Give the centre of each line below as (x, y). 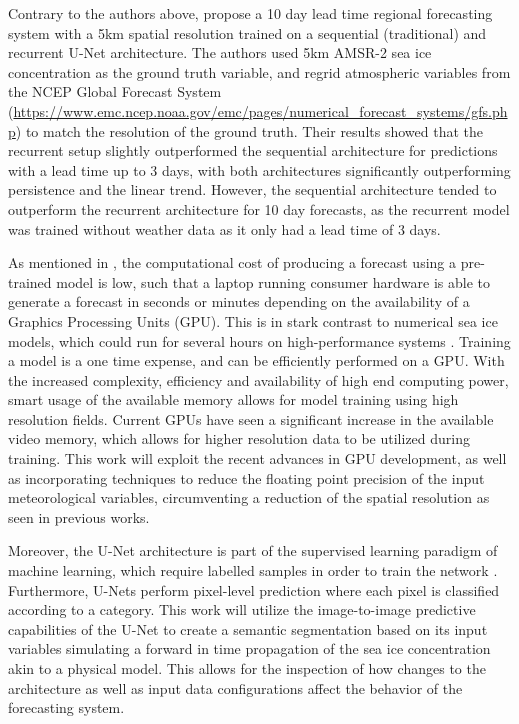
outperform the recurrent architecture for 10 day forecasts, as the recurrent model (259, 208)
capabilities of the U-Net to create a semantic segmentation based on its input (248, 628)
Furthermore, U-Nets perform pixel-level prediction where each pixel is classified (254, 589)
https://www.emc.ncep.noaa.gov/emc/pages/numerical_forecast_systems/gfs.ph (260, 110)
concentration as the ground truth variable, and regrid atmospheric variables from (259, 71)
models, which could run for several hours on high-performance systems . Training (259, 340)
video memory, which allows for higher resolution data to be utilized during (239, 438)
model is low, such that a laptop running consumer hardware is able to (273, 281)
